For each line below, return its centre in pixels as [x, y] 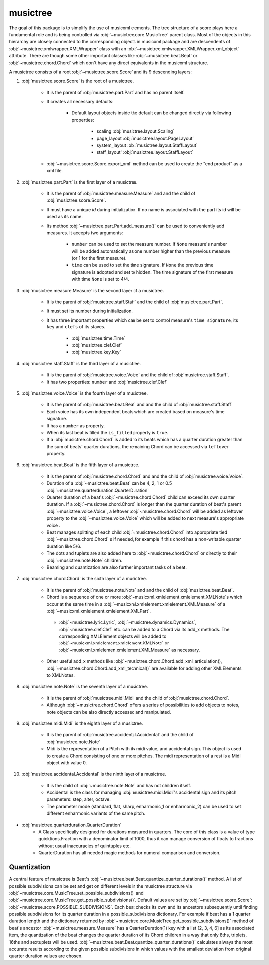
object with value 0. [67, 763]
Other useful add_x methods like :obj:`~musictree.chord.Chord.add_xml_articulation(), [134, 661]
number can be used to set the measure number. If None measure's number [149, 244]
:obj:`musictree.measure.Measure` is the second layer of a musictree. [93, 290]
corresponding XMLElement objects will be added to [113, 636]
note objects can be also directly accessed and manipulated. [109, 712]
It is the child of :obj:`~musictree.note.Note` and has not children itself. [119, 785]
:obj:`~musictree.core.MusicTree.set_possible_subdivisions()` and [76, 893]
